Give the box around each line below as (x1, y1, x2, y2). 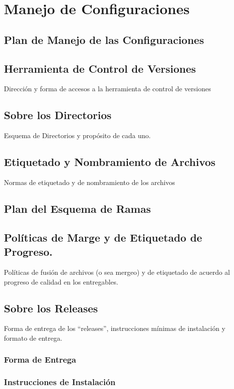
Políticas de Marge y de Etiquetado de (4, 229, 202, 245)
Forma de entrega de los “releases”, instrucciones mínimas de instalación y (4, 323, 226, 333)
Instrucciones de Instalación (4, 376, 116, 388)
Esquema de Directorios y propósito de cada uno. (4, 130, 151, 141)
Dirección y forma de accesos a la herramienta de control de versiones (4, 83, 211, 94)
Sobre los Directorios (4, 107, 112, 123)
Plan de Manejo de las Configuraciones (4, 32, 204, 47)
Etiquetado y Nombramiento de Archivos (4, 154, 216, 169)
